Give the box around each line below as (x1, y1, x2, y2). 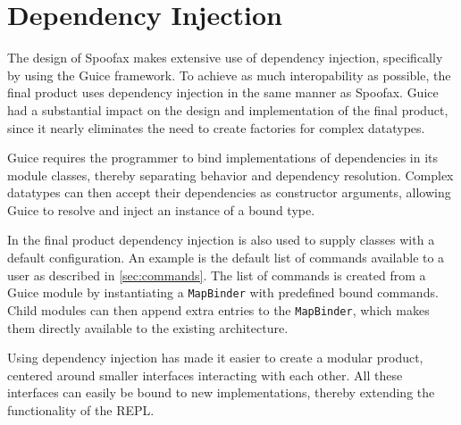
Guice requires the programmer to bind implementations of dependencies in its (7, 148, 439, 167)
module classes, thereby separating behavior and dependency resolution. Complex (7, 165, 454, 184)
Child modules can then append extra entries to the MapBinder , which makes (7, 300, 430, 319)
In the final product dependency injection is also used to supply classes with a (7, 230, 435, 249)
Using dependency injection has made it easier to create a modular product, (7, 348, 423, 367)
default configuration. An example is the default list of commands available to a (7, 248, 445, 267)
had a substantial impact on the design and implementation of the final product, (7, 100, 448, 119)
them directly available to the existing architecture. (7, 318, 289, 337)
